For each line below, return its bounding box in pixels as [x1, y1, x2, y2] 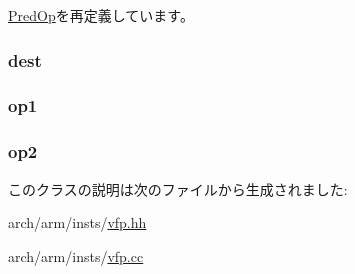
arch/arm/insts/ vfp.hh [8, 212, 147, 233]
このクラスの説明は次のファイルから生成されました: [8, 178, 348, 199]
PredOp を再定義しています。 [8, 5, 194, 25]
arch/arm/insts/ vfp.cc [8, 245, 144, 266]
